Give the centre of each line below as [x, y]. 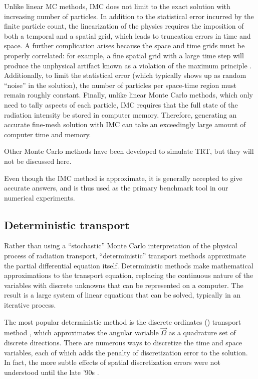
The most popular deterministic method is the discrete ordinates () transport [123, 321]
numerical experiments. [40, 197]
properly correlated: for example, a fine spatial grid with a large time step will [124, 55]
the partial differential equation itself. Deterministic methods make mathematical [129, 265]
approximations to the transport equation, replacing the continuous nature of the [129, 275]
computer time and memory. [48, 134]
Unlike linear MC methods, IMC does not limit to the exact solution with [117, 6]
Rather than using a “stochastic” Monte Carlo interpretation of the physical [121, 246]
